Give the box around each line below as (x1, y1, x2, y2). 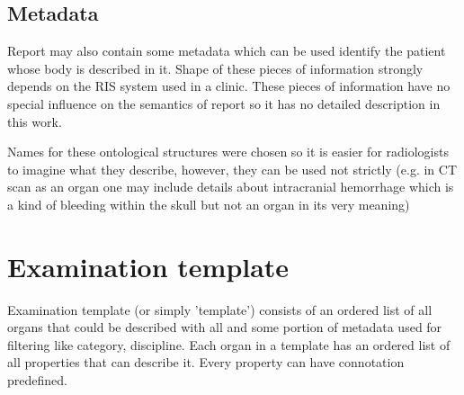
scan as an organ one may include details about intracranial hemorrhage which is (7, 177, 454, 196)
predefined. (7, 371, 67, 390)
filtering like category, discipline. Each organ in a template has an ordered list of (7, 335, 451, 354)
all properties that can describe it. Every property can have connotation (7, 353, 405, 372)
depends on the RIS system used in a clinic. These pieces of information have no (7, 76, 451, 95)
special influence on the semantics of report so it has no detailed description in (7, 94, 441, 112)
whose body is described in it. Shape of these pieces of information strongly (7, 58, 424, 77)
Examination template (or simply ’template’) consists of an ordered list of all (7, 300, 433, 319)
